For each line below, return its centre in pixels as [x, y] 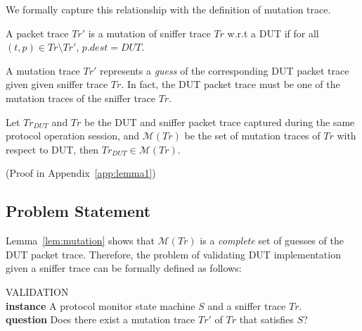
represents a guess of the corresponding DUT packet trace [225, 70]
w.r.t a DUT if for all [273, 33]
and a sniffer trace [247, 305]
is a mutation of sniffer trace [149, 33]
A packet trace [37, 33]
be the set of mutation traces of [252, 136]
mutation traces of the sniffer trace [80, 98]
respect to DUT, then [52, 149]
